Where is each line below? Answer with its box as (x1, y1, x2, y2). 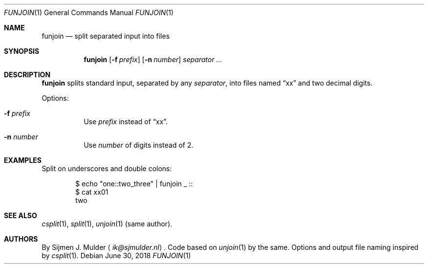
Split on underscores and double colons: (42, 164, 172, 173)
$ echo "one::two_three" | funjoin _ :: (75, 179, 193, 188)
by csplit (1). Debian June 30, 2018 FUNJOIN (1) (42, 251, 191, 260)
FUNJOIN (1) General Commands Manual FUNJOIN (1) (4, 8, 174, 17)
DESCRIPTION (4, 70, 51, 79)
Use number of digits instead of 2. (84, 141, 193, 149)
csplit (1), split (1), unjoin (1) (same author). (42, 220, 172, 228)
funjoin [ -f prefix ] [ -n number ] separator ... (84, 55, 222, 64)
